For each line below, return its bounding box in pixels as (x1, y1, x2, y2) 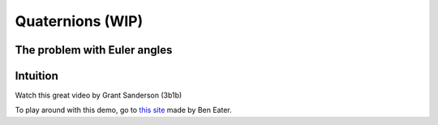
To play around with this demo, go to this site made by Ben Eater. (15, 106, 232, 115)
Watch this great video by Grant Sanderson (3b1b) (15, 90, 182, 101)
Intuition (15, 69, 58, 83)
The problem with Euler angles (15, 43, 173, 57)
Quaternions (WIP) (15, 12, 144, 30)
